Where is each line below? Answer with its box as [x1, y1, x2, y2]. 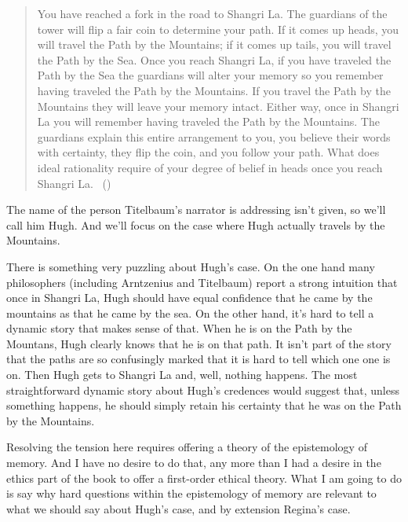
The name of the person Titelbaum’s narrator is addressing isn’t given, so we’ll [6, 201, 386, 218]
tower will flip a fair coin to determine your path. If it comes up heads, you [37, 20, 399, 37]
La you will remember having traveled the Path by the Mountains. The [37, 113, 380, 130]
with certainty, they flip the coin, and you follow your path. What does [37, 144, 380, 160]
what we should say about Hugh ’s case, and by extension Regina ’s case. [6, 500, 351, 516]
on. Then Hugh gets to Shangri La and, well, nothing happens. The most [6, 366, 358, 383]
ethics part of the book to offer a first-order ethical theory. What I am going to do [6, 469, 402, 486]
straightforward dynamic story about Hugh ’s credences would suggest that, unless [6, 381, 399, 398]
